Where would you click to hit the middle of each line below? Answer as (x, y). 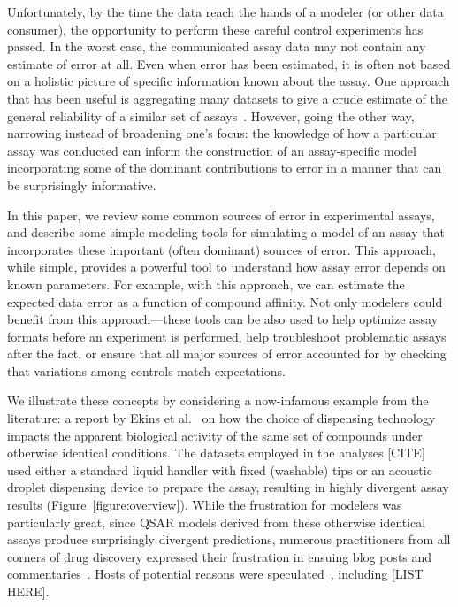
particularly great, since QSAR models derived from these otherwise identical (217, 522)
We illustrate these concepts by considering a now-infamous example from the (218, 400)
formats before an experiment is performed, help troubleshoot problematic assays (227, 336)
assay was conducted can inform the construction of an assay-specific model (212, 150)
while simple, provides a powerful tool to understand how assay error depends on (226, 267)
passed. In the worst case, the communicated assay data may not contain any (217, 46)
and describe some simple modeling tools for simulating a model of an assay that (226, 232)
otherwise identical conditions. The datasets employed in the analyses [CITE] (216, 453)
